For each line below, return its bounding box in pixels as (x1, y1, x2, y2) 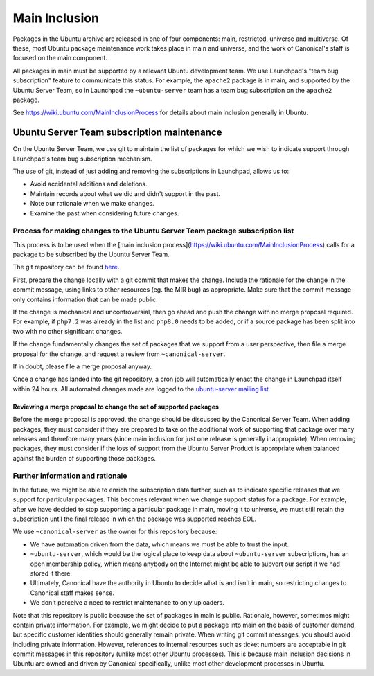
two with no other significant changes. (12, 327, 123, 335)
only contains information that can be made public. (12, 295, 159, 303)
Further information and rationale (12, 471, 127, 481)
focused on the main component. (12, 54, 107, 62)
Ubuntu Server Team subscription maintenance (12, 127, 222, 139)
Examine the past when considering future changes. (30, 208, 179, 217)
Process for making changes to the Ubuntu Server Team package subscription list (12, 226, 294, 235)
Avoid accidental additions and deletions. (30, 180, 148, 188)
